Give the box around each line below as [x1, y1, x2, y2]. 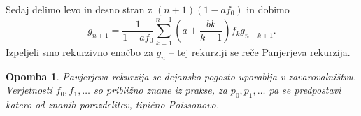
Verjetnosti [6, 82, 52, 97]
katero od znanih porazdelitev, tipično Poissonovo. [6, 96, 220, 111]
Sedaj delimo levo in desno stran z [6, 2, 153, 16]
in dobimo [246, 2, 290, 16]
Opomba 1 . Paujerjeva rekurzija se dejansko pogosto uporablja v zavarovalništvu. [6, 68, 357, 83]
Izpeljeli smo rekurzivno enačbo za [6, 44, 153, 59]
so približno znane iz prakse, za [94, 82, 227, 97]
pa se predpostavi [269, 82, 341, 97]
